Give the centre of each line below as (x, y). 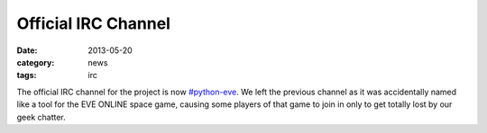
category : (36, 62)
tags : (27, 75)
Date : (27, 50)
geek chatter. (41, 117)
